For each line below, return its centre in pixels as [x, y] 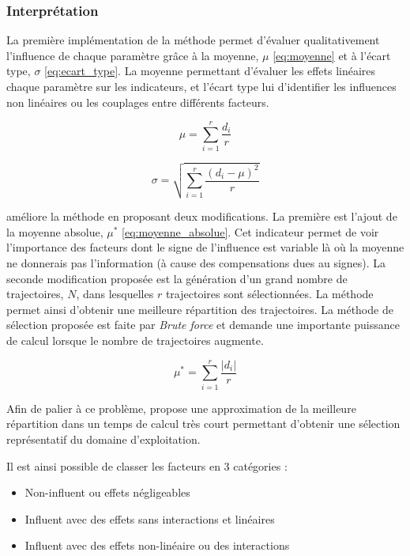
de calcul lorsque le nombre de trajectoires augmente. [135, 340]
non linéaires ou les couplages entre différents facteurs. [138, 102]
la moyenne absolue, [55, 231]
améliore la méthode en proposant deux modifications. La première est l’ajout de [202, 216]
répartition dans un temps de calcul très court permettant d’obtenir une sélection [203, 424]
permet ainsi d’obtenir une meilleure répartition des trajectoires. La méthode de [200, 309]
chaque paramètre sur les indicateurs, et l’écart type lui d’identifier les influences [201, 86]
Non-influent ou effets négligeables [107, 492]
